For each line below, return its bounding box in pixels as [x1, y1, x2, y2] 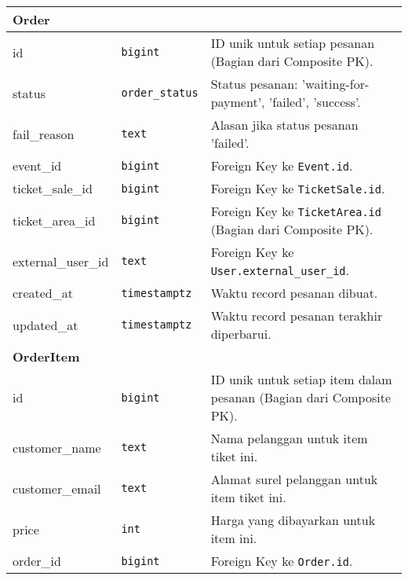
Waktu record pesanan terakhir [210, 307, 383, 325]
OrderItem [13, 347, 80, 365]
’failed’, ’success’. [268, 93, 361, 111]
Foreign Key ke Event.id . [210, 156, 353, 174]
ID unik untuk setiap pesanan [210, 34, 375, 52]
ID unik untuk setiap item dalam [210, 370, 392, 388]
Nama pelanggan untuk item [210, 429, 368, 447]
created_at [13, 284, 73, 302]
